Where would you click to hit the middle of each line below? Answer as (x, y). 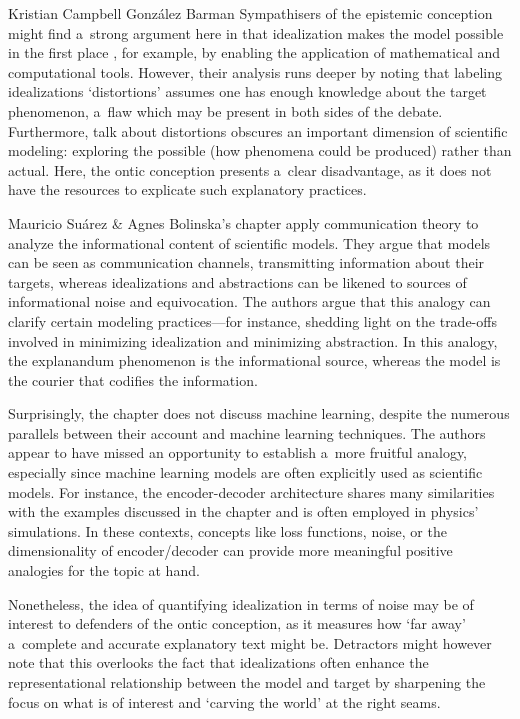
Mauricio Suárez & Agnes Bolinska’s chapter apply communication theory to (243, 222)
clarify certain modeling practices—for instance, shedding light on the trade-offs (252, 320)
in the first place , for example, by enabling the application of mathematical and (254, 52)
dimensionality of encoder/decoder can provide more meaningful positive (230, 550)
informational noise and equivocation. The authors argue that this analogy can (249, 301)
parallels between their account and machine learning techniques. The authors (247, 432)
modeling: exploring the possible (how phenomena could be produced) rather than (260, 150)
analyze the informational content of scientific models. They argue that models (249, 242)
